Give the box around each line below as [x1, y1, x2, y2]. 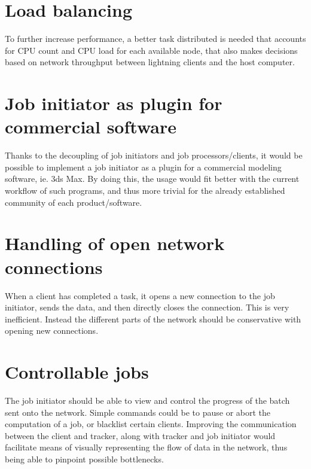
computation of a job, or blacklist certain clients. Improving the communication [5, 418, 297, 430]
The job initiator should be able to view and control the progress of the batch [5, 394, 290, 406]
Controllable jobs [5, 360, 149, 384]
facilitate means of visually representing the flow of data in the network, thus [5, 441, 288, 453]
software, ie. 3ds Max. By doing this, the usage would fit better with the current [5, 172, 300, 185]
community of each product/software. [5, 196, 142, 208]
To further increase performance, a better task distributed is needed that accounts [5, 32, 306, 45]
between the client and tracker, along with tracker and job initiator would [5, 429, 276, 441]
